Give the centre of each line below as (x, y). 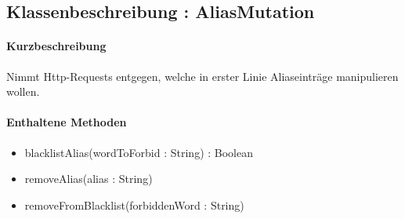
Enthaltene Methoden (67, 122)
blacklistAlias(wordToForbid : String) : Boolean (139, 152)
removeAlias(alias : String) (89, 179)
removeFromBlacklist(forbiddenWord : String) (134, 204)
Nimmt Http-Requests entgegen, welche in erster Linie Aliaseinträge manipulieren (202, 76)
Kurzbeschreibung (56, 46)
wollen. (23, 91)
